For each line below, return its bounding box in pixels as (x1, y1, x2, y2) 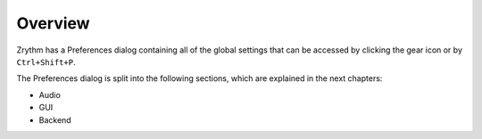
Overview (16, 13, 90, 33)
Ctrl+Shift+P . (16, 56, 76, 67)
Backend (38, 114, 71, 125)
